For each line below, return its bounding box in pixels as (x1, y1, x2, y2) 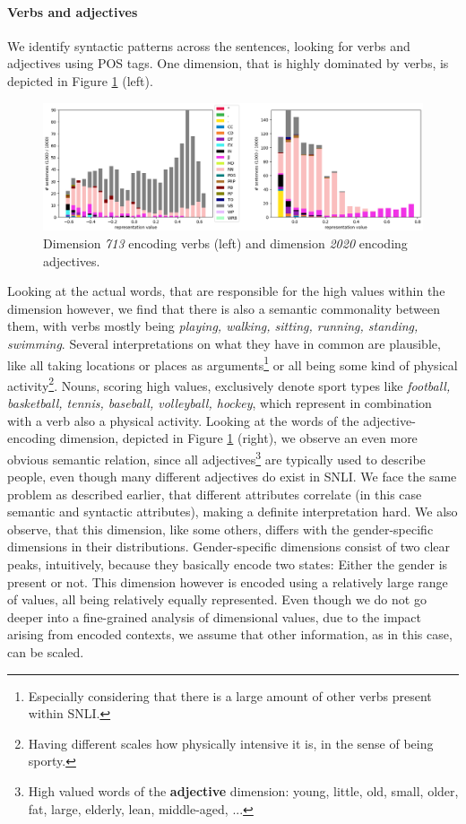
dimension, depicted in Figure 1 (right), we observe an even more (59, 429, 418, 447)
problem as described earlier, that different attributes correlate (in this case (7, 484, 422, 503)
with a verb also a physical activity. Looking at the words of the (7, 411, 359, 429)
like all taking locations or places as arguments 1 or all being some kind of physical (7, 352, 458, 374)
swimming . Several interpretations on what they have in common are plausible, (7, 334, 441, 352)
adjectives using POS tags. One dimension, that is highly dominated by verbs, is (7, 54, 449, 73)
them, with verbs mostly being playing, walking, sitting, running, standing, (7, 317, 419, 335)
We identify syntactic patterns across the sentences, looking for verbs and (7, 36, 410, 55)
